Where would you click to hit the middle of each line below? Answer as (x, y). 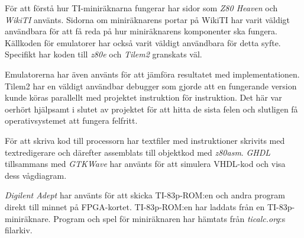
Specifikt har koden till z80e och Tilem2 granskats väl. (104, 54)
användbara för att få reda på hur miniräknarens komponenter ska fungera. (141, 31)
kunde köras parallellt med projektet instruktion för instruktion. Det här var (143, 97)
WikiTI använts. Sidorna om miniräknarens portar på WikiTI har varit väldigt (148, 19)
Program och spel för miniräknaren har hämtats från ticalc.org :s (169, 218)
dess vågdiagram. (36, 175)
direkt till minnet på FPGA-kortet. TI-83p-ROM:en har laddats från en (135, 206)
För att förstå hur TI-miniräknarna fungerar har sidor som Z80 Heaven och (141, 8)
